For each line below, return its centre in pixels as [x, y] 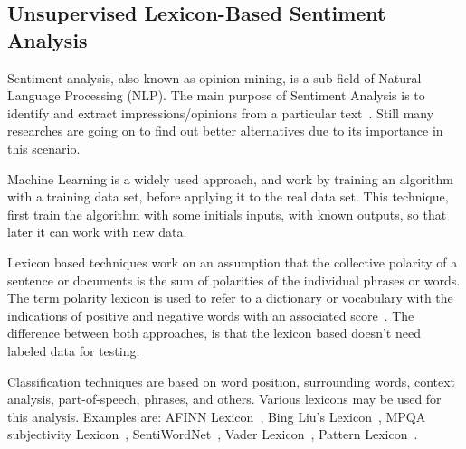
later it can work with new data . [97, 232]
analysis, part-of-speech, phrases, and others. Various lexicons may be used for [224, 399]
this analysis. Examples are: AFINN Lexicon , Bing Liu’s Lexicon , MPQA [217, 416]
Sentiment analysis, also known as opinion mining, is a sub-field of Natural [214, 77]
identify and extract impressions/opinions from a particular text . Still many [221, 112]
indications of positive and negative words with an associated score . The [211, 315]
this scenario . [44, 148]
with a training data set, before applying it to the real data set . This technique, [228, 196]
